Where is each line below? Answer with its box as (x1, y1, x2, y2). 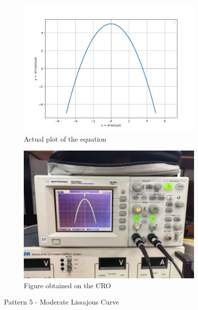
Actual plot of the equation (24, 133, 106, 144)
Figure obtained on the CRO (24, 280, 111, 290)
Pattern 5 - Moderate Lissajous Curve (4, 297, 119, 307)
